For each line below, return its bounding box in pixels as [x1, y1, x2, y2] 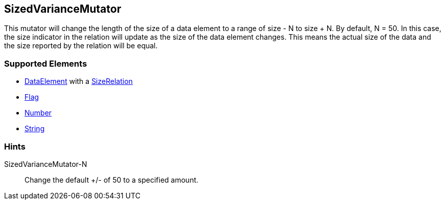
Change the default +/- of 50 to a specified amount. [24, 175, 199, 184]
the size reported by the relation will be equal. [4, 41, 158, 50]
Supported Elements [4, 58, 87, 69]
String [24, 124, 45, 133]
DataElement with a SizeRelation [24, 77, 133, 86]
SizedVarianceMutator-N [4, 159, 87, 168]
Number [24, 108, 52, 118]
